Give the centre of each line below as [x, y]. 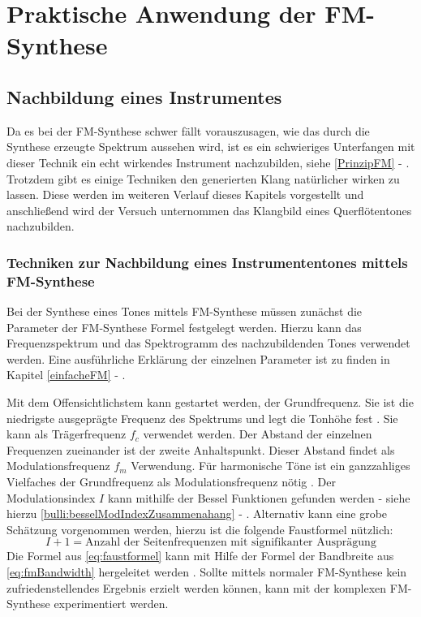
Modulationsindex [51, 497]
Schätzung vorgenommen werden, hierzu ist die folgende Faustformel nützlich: [200, 529]
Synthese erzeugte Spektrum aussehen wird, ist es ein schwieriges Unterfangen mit [211, 147]
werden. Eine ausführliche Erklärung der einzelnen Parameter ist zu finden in [198, 358]
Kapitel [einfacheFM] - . [66, 375]
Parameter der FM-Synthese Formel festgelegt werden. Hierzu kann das [184, 327]
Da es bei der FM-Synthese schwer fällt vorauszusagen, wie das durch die [188, 130]
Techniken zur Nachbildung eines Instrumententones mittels [207, 262]
